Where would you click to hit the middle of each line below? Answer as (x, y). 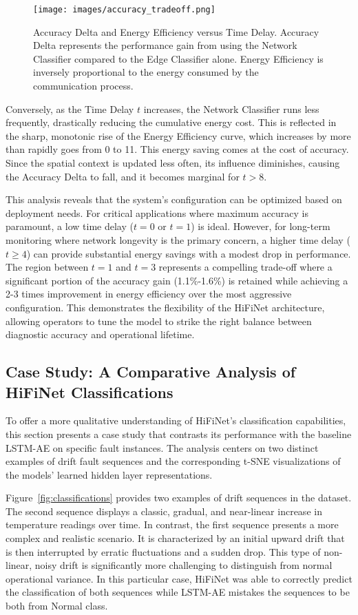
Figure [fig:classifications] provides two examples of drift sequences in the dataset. (179, 498)
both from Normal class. (57, 606)
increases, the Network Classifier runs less (231, 108)
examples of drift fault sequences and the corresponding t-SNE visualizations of (173, 461)
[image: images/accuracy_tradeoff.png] (124, 10)
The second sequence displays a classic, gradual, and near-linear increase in (164, 511)
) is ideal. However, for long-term (261, 226)
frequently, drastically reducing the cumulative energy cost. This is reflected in (171, 122)
